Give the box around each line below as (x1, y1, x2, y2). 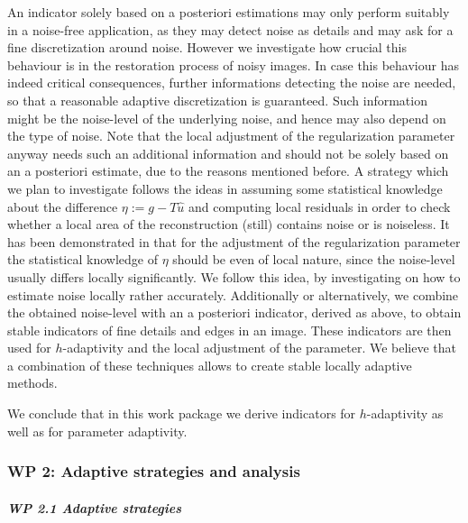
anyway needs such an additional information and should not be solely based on (7, 143, 449, 162)
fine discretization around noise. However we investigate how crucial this (7, 38, 407, 57)
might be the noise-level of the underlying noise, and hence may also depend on (7, 108, 446, 127)
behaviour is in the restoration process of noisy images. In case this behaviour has (7, 55, 459, 74)
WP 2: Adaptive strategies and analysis (7, 460, 300, 482)
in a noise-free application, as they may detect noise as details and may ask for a (7, 20, 454, 39)
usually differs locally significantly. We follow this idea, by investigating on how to (7, 267, 461, 286)
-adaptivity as (366, 404, 444, 423)
